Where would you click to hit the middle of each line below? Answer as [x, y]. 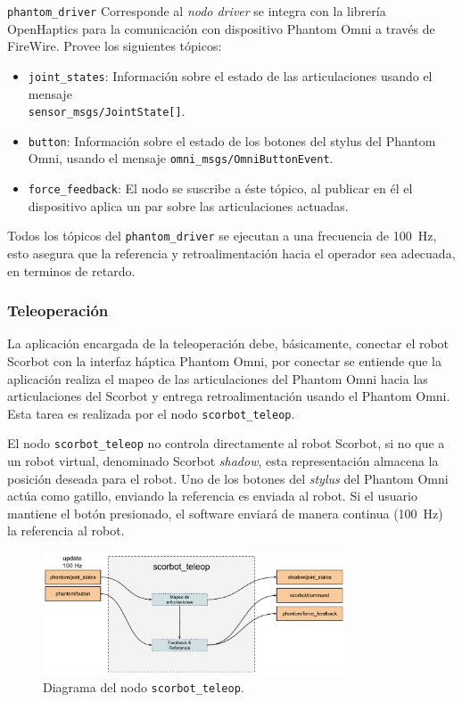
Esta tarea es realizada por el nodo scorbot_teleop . [151, 413]
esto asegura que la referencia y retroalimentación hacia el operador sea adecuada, [231, 253]
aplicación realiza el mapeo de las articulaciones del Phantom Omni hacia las [218, 378]
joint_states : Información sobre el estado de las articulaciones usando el [230, 75]
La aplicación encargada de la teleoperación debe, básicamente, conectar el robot [228, 343]
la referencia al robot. [66, 531]
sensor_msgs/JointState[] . [107, 111]
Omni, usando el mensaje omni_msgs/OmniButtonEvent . [181, 158]
